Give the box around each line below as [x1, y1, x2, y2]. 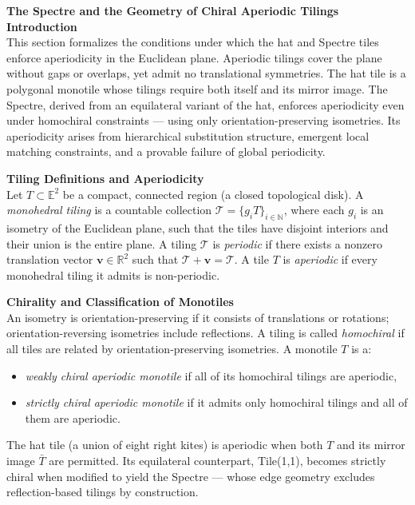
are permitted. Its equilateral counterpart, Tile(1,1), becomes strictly [49, 452, 386, 469]
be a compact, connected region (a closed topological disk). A [62, 185, 364, 202]
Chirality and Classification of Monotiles [6, 293, 234, 310]
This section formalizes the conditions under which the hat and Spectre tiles [6, 34, 379, 50]
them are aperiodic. [25, 409, 121, 426]
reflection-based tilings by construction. [6, 483, 199, 500]
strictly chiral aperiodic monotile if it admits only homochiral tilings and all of [25, 394, 408, 411]
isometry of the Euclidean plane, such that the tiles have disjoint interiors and [6, 219, 389, 236]
